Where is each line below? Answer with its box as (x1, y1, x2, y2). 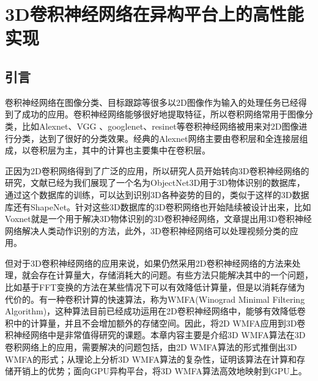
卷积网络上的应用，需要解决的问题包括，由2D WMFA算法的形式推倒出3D (5, 341, 297, 353)
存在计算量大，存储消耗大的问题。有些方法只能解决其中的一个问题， (39, 268, 313, 281)
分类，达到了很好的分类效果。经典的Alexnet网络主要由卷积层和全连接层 (13, 131, 300, 144)
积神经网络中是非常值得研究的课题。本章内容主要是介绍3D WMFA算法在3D (5, 328, 306, 341)
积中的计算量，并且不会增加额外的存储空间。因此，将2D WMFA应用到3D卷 (5, 316, 306, 329)
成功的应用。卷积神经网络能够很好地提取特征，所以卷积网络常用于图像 (21, 108, 305, 120)
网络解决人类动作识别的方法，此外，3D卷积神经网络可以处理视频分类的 (5, 224, 290, 237)
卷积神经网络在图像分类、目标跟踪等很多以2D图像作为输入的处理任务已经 (5, 95, 298, 108)
